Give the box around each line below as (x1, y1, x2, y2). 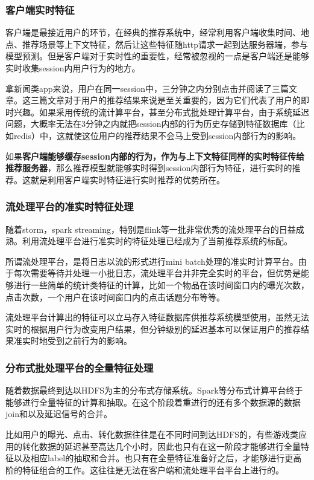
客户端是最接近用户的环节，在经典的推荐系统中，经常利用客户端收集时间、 (5, 26, 301, 39)
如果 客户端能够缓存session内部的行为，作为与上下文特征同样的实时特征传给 (5, 149, 304, 162)
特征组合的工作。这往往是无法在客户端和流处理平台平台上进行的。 (22, 463, 284, 476)
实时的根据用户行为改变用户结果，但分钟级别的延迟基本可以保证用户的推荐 (5, 322, 301, 335)
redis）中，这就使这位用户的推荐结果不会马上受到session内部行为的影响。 (13, 129, 301, 141)
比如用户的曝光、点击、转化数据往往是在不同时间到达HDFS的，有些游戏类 (5, 427, 299, 440)
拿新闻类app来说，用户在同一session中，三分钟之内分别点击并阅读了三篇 (5, 82, 289, 94)
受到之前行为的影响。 (47, 334, 132, 347)
